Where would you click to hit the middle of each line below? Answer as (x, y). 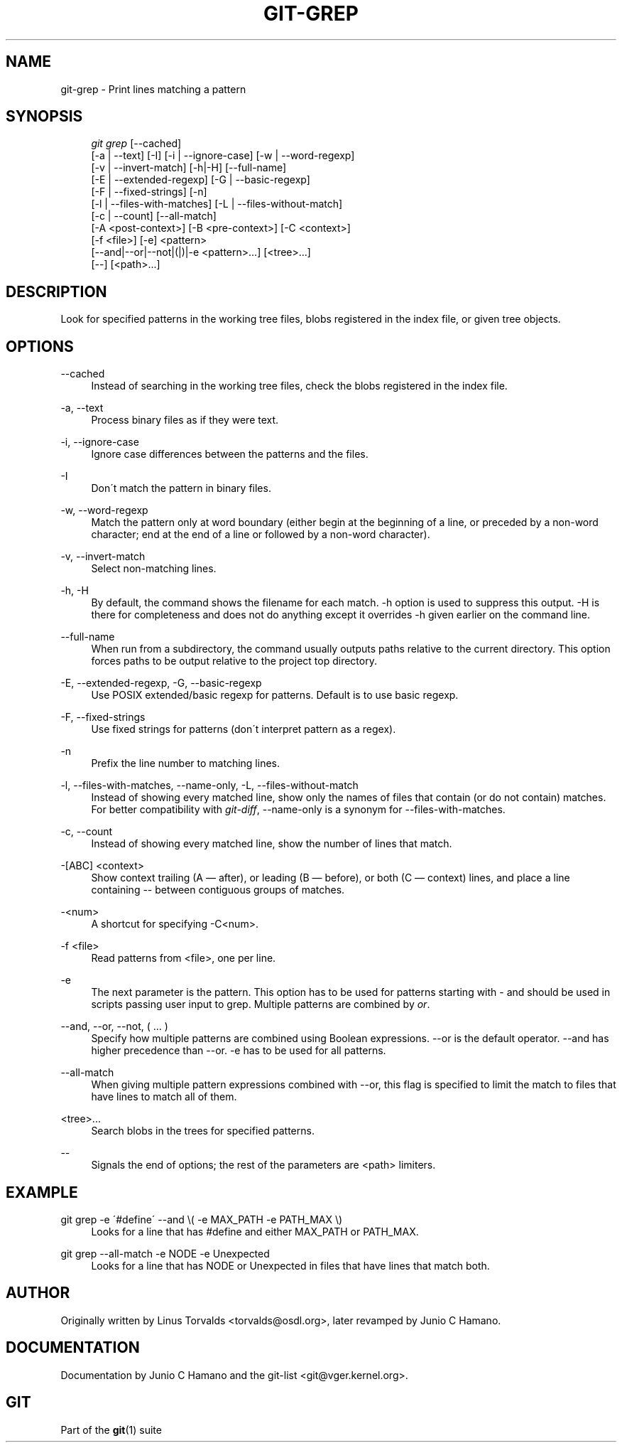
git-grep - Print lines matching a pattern (153, 89)
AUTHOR (38, 1293)
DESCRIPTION (56, 291)
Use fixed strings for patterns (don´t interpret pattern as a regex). (244, 729)
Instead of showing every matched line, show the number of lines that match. (272, 844)
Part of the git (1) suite (111, 1430)
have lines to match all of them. (164, 1097)
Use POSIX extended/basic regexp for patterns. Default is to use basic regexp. (275, 695)
